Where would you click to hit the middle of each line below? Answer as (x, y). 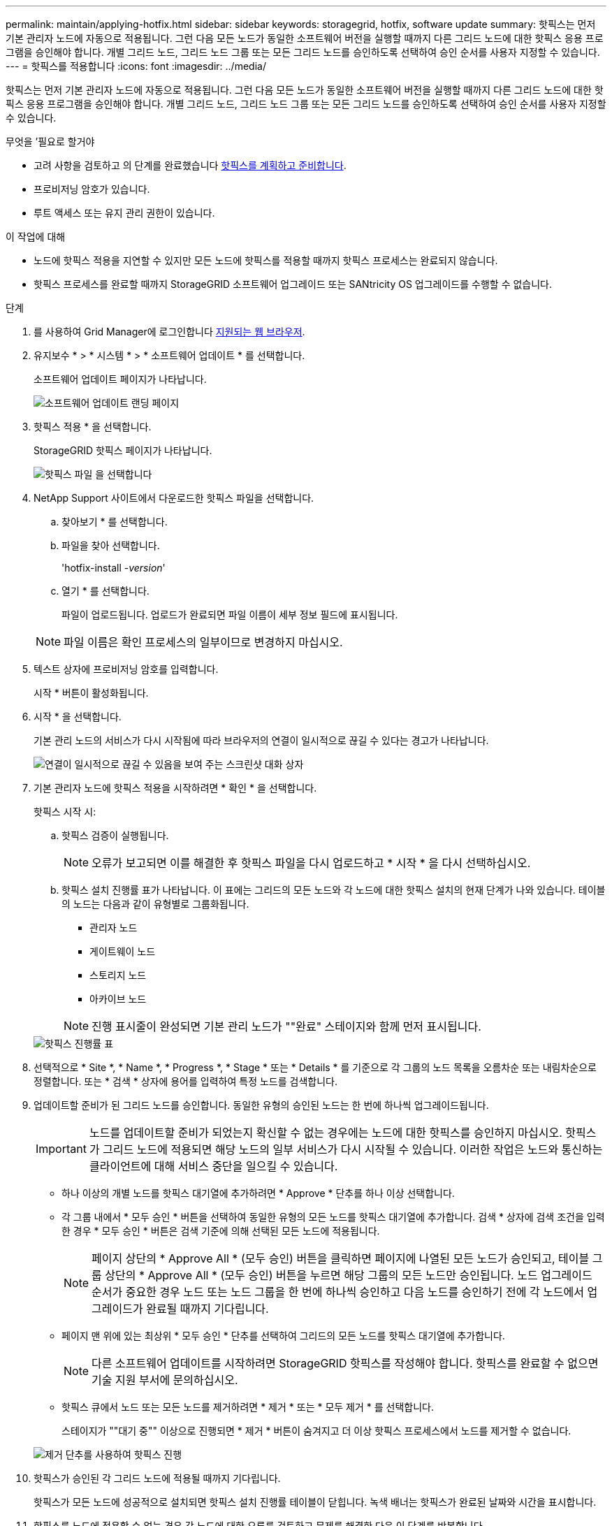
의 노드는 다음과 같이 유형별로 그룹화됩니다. (155, 904)
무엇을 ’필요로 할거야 (50, 141)
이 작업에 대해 (36, 237)
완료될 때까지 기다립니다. (207, 1309)
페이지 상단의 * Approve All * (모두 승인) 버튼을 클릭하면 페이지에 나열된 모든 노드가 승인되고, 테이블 (341, 1258)
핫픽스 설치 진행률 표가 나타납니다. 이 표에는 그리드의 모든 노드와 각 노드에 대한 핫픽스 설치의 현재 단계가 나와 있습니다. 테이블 (334, 890)
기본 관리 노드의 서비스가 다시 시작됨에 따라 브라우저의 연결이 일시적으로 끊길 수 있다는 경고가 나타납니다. (261, 740)
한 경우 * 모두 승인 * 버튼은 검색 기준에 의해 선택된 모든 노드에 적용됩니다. (221, 1231)
